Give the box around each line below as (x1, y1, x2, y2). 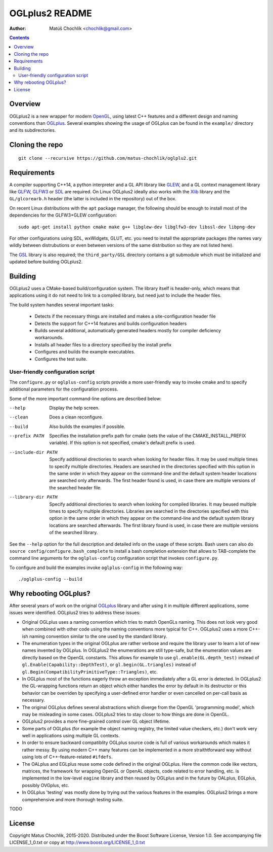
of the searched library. (49, 529, 98, 536)
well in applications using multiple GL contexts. (22, 733, 120, 739)
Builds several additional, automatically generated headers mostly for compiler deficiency (34, 328, 221, 334)
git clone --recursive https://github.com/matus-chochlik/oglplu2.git (18, 155, 197, 161)
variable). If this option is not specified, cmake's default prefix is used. (49, 440, 196, 446)
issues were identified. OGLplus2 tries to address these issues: (9, 610, 141, 616)
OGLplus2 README (9, 8, 92, 19)
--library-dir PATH (9, 494, 58, 500)
